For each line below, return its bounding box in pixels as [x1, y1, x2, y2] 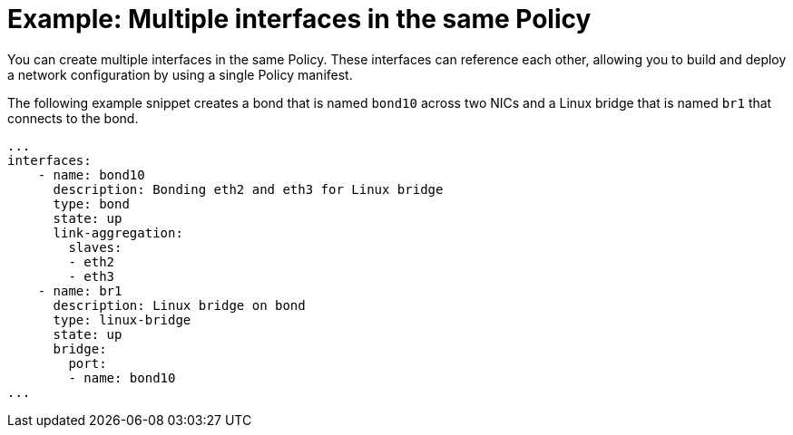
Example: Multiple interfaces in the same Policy [7, 4, 592, 34]
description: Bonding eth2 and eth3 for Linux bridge [53, 181, 444, 197]
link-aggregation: [53, 225, 183, 240]
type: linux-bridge [53, 312, 191, 327]
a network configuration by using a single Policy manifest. [7, 66, 353, 82]
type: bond [53, 196, 130, 211]
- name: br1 [37, 283, 122, 298]
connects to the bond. [7, 110, 139, 126]
